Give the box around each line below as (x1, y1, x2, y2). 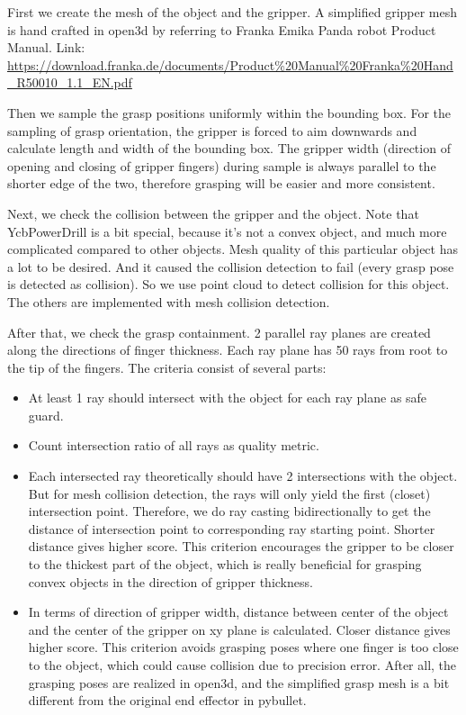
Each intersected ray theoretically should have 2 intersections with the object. (28, 466, 458, 485)
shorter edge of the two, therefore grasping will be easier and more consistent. (7, 174, 435, 193)
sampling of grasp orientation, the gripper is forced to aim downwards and (7, 121, 417, 140)
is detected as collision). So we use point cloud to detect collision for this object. (7, 275, 450, 294)
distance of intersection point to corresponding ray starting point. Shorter (28, 519, 435, 538)
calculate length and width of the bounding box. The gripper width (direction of (7, 139, 451, 158)
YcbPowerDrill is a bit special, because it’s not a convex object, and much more (7, 222, 447, 240)
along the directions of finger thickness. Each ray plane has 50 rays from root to (7, 340, 448, 359)
